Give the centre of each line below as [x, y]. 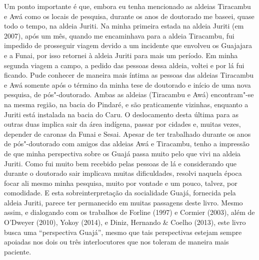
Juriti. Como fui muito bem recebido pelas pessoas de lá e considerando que [120, 163]
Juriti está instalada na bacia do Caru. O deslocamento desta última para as [121, 114]
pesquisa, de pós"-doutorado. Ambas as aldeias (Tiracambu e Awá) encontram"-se [129, 94]
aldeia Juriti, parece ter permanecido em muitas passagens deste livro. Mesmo [123, 202]
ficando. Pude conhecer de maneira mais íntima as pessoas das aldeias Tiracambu [129, 75]
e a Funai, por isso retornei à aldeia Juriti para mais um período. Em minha [121, 55]
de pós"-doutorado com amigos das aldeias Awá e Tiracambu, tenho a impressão [127, 144]
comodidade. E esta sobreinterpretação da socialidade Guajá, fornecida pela [120, 193]
